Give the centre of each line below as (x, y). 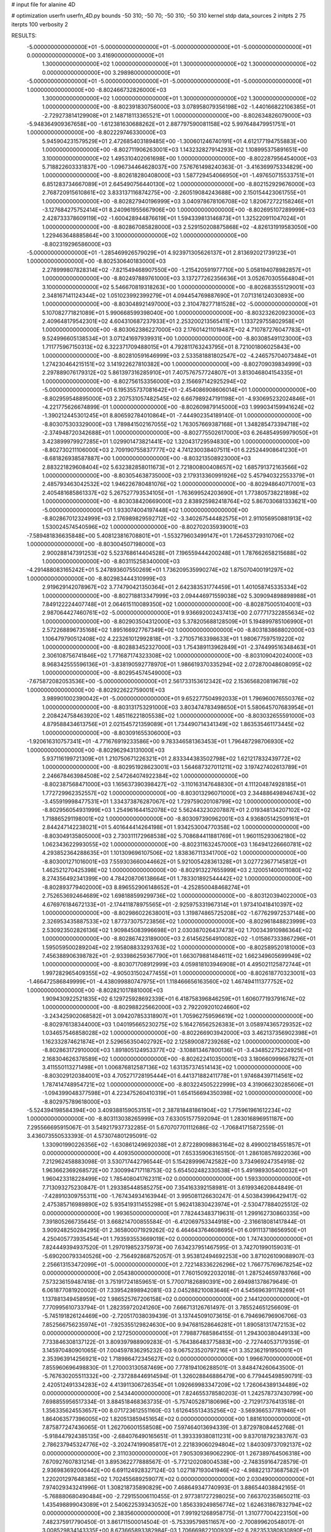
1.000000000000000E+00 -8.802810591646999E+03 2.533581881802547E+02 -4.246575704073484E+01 (179, 355)
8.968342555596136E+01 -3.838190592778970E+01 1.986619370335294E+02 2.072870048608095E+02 (177, 664)
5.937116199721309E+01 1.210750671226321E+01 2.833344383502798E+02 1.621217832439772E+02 (172, 758)
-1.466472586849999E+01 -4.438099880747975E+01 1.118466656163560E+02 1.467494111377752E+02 (160, 982)
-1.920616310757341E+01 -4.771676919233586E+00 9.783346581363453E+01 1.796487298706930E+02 (160, 741)
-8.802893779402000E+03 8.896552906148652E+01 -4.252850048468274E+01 (146, 887)
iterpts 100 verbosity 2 (40, 24)
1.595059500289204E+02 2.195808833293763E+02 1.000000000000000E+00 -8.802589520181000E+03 (179, 947)
